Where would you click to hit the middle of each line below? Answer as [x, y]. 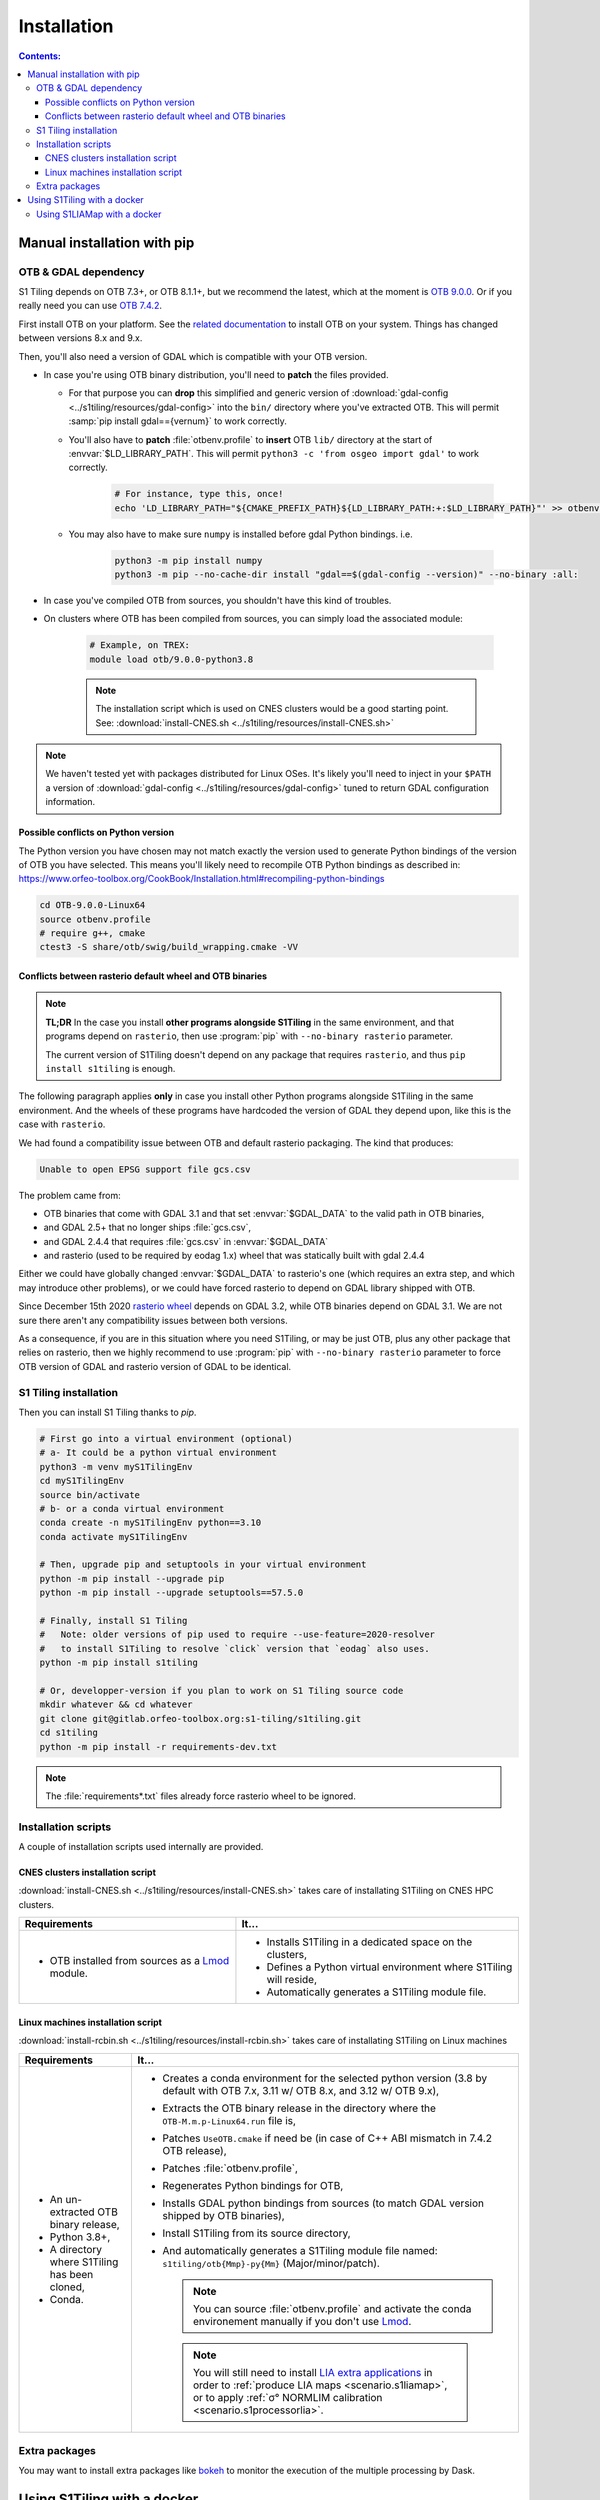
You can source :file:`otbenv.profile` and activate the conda [332, 2308]
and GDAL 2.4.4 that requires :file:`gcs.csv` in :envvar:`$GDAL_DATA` [186, 1241]
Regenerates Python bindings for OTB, [253, 2185]
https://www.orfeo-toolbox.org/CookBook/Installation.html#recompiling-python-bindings [201, 879]
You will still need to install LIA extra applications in [313, 2372]
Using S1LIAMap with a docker [99, 214]
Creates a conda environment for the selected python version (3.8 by [325, 2078]
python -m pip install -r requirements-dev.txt [158, 1746]
